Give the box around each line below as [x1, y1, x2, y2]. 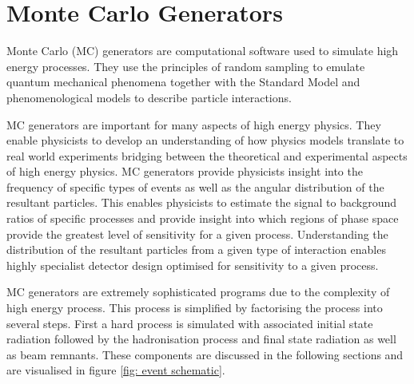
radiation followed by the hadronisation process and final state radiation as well [6, 331, 396, 347]
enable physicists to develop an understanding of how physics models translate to [6, 132, 404, 148]
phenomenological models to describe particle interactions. [6, 89, 292, 105]
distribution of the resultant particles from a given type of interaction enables [6, 241, 386, 258]
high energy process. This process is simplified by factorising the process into [6, 299, 383, 316]
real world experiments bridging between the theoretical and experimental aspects [6, 147, 408, 164]
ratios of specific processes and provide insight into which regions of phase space [6, 210, 399, 227]
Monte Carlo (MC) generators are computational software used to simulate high [6, 42, 399, 59]
